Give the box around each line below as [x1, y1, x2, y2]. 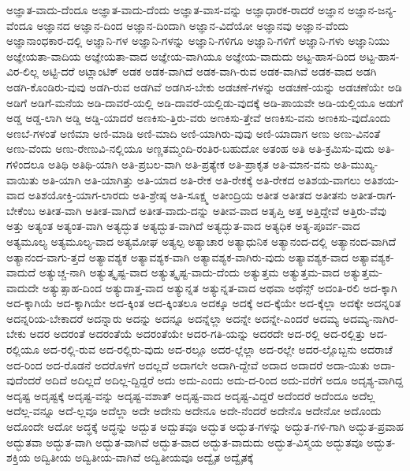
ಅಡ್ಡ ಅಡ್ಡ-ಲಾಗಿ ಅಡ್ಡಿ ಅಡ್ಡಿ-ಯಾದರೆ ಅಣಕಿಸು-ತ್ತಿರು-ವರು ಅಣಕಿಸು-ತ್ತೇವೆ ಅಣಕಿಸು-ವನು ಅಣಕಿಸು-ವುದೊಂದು [6, 109, 391, 126]
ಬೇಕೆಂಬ [6, 202, 35, 218]
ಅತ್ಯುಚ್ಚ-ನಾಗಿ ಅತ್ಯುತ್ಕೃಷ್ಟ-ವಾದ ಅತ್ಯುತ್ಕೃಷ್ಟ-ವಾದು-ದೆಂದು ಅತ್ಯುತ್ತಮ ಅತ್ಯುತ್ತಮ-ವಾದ [39, 264, 340, 280]
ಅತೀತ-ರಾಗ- [350, 187, 397, 203]
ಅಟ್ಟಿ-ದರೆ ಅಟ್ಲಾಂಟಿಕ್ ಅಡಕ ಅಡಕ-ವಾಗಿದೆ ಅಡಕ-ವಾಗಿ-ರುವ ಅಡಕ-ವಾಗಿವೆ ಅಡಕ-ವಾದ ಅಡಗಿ [42, 63, 377, 80]
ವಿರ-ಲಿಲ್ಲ [6, 63, 39, 80]
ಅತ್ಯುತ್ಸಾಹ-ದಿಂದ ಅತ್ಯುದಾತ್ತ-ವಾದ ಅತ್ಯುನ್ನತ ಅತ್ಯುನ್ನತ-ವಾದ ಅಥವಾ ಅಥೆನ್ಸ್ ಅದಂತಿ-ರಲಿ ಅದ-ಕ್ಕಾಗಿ [42, 279, 397, 295]
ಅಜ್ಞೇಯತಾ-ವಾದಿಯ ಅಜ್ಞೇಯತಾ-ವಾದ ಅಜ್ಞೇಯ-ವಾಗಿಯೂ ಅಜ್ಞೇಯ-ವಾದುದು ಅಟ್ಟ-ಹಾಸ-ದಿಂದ [6, 47, 356, 64]
